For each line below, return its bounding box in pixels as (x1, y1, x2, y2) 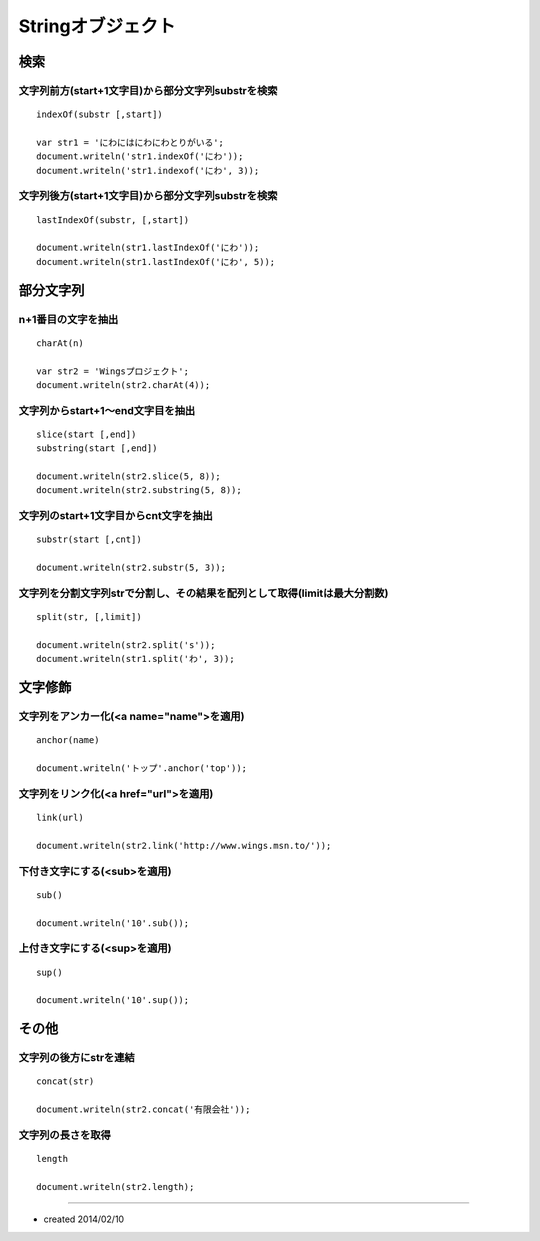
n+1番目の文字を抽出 (18, 312, 119, 326)
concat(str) (36, 1076, 95, 1087)
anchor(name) (36, 735, 100, 746)
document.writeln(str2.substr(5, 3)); (36, 562, 227, 574)
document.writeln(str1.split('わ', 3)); (36, 653, 235, 665)
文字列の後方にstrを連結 (18, 1051, 135, 1065)
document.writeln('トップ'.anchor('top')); (36, 763, 248, 774)
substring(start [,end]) (36, 443, 158, 454)
